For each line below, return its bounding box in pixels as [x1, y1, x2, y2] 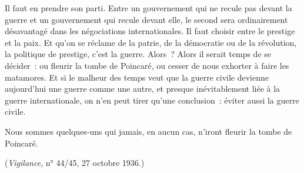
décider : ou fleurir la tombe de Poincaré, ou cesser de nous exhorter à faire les [5, 59, 289, 71]
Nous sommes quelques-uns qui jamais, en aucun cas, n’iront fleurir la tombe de [5, 125, 292, 137]
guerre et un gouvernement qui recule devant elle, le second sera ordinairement [5, 13, 288, 25]
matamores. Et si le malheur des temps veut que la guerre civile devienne [5, 71, 269, 83]
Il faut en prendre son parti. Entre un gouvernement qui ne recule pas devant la [5, 2, 292, 14]
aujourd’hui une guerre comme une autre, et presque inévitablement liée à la [5, 82, 280, 95]
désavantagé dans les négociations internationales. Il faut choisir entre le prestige [5, 25, 295, 37]
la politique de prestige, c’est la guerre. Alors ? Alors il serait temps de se [5, 48, 271, 60]
